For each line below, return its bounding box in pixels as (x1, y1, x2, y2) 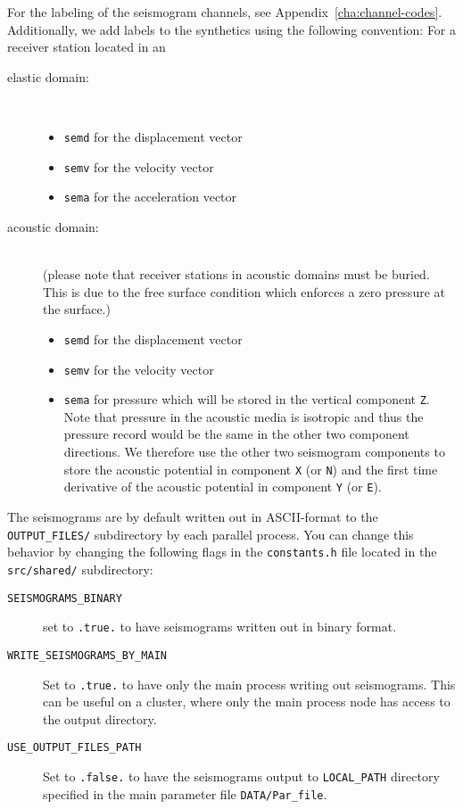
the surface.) (43, 300, 111, 318)
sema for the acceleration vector (63, 187, 237, 206)
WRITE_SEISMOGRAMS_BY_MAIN (7, 648, 167, 662)
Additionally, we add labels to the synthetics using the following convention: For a (7, 20, 457, 38)
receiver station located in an (7, 37, 166, 56)
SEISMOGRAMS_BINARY (7, 591, 122, 605)
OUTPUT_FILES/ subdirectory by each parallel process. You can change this (7, 524, 414, 543)
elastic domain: (7, 67, 89, 86)
